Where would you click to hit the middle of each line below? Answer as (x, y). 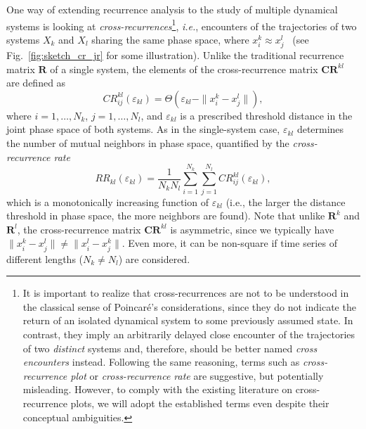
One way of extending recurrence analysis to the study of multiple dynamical (172, 9)
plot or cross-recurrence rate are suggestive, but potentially (197, 375)
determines (320, 129)
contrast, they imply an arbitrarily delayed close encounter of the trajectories (189, 334)
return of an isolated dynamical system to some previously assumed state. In (188, 320)
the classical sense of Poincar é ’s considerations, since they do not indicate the (189, 306)
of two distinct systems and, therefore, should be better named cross (170, 348)
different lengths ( (45, 258)
